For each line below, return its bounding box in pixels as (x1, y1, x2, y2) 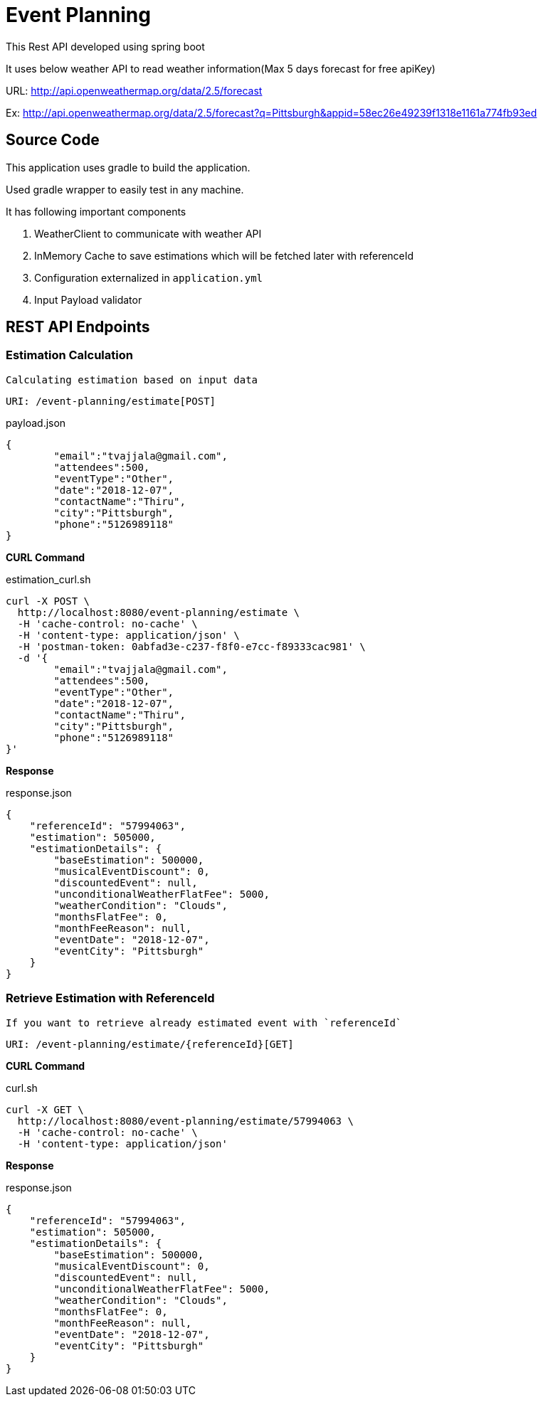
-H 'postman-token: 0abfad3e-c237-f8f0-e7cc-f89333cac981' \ (17, 640, 366, 652)
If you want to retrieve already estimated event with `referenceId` (6, 1016, 402, 1029)
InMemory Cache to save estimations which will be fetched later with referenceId (34, 249, 414, 262)
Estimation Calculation (6, 348, 133, 363)
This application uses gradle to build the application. (6, 161, 251, 174)
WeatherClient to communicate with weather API (34, 227, 262, 240)
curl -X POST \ (6, 595, 90, 607)
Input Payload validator (34, 293, 142, 306)
